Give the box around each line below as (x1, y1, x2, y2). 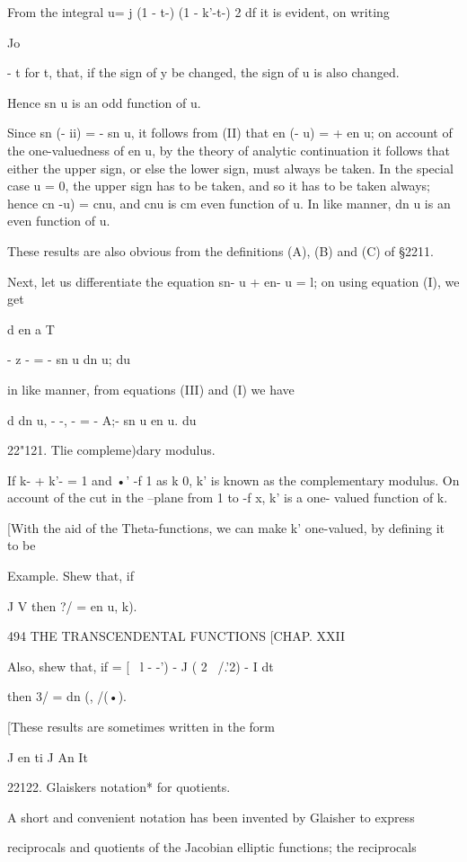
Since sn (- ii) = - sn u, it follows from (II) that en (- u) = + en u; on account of (7, 123, 453, 142)
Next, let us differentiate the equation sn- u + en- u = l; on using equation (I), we (7, 271, 460, 290)
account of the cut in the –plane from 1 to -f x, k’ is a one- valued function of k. (7, 488, 448, 507)
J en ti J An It (7, 747, 88, 766)
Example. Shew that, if (7, 566, 134, 585)
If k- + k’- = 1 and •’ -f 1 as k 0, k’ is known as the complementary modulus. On (7, 470, 460, 489)
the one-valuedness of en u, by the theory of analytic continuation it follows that (7, 140, 451, 159)
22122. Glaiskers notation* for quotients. (7, 778, 231, 796)
